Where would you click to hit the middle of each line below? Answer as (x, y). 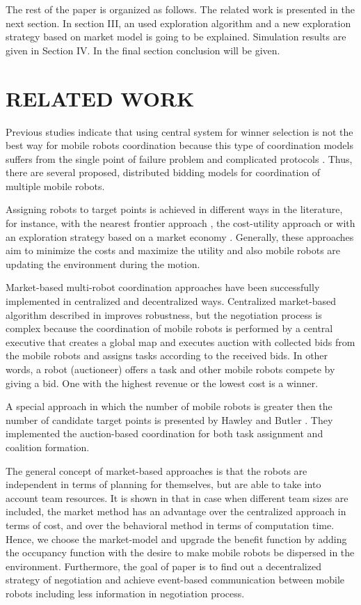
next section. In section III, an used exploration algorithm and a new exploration (178, 23)
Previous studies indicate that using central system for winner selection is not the (179, 131)
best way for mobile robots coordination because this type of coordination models (179, 145)
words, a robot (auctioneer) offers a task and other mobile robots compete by (170, 369)
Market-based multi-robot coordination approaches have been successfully (163, 287)
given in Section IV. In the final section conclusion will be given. (143, 50)
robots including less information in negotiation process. (125, 593)
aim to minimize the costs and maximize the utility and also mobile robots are (173, 250)
